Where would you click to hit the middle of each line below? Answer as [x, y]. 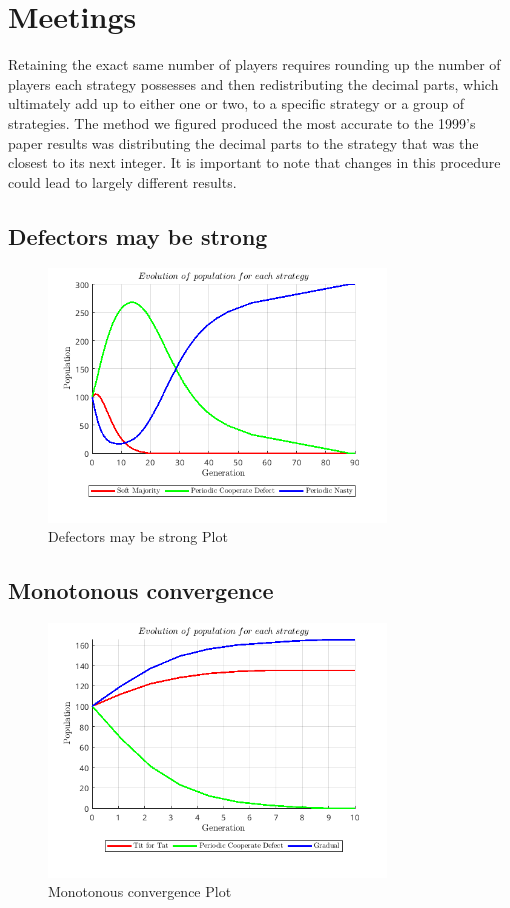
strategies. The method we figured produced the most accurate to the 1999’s [242, 122]
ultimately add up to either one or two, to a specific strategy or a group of [236, 103]
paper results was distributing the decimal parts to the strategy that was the [243, 142]
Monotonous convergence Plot [140, 891]
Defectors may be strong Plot [138, 536]
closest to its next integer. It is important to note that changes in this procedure [254, 162]
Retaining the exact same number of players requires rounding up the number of [254, 64]
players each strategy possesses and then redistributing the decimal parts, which [253, 83]
